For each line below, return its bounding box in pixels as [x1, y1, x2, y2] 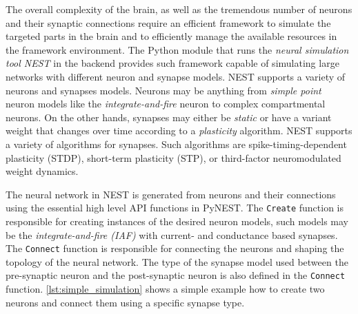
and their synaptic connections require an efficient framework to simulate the [6, 15, 331, 30]
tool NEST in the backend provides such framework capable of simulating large [6, 56, 339, 70]
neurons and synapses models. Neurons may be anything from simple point [6, 83, 321, 97]
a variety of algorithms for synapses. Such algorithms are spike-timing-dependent [6, 136, 347, 151]
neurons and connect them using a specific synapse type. [6, 295, 245, 309]
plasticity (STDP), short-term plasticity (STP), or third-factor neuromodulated [6, 150, 341, 165]
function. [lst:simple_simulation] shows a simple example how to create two [6, 282, 325, 296]
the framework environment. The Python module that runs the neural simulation [6, 42, 349, 56]
